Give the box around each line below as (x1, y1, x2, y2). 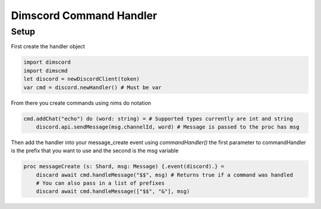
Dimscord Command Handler (11, 9, 158, 22)
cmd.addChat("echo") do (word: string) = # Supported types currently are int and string (23, 115, 294, 122)
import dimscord (23, 59, 71, 65)
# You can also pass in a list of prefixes (36, 180, 165, 187)
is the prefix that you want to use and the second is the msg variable (11, 147, 179, 154)
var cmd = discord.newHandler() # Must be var (23, 84, 162, 91)
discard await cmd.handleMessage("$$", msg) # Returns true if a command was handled (36, 171, 294, 178)
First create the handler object (11, 43, 86, 50)
